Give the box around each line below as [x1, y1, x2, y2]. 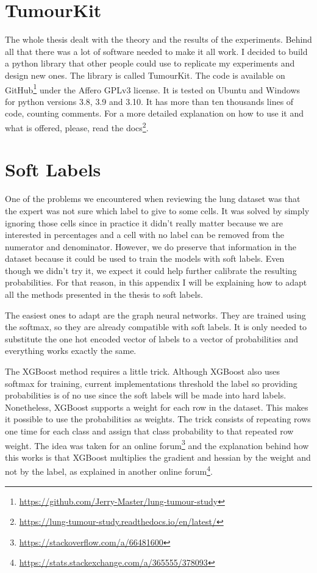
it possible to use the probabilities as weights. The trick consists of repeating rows [5, 413, 311, 425]
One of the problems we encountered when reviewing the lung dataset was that [5, 192, 301, 205]
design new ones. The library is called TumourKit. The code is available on [5, 68, 285, 81]
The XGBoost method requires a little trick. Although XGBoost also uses [5, 365, 280, 378]
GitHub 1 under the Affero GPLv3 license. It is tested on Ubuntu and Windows [5, 81, 301, 96]
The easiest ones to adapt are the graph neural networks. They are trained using [5, 308, 306, 321]
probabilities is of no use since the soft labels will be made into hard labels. [5, 389, 287, 402]
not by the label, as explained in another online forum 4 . [5, 463, 213, 478]
